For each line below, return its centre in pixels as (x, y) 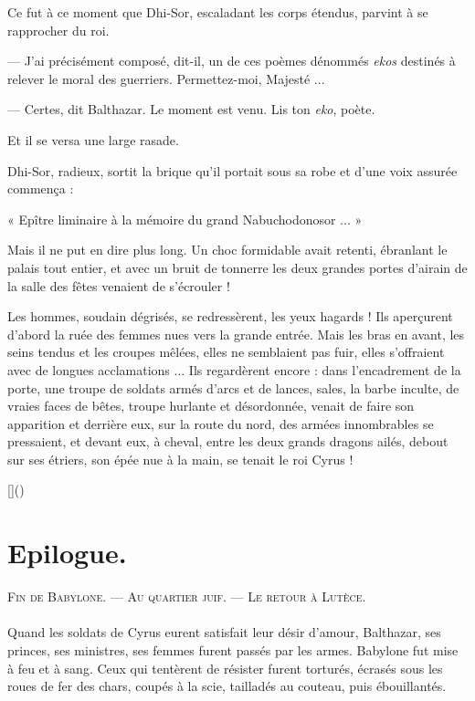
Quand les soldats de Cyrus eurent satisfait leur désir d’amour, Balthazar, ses (224, 632)
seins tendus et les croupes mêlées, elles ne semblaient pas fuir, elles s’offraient (226, 352)
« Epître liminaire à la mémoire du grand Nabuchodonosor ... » (185, 219)
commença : (41, 188)
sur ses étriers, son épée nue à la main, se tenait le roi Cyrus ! (180, 459)
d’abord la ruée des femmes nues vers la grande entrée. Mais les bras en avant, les (236, 334)
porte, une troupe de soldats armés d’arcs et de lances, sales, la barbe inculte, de (233, 387)
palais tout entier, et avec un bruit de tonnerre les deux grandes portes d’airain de (237, 267)
